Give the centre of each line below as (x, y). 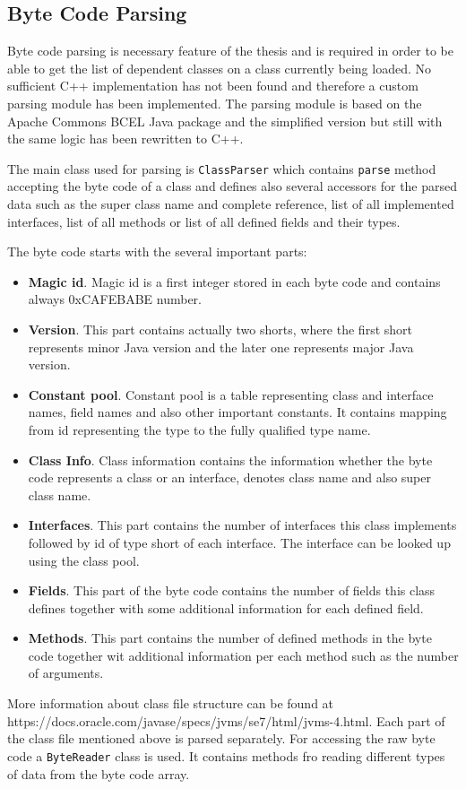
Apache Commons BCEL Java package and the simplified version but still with (225, 121)
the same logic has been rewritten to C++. (125, 139)
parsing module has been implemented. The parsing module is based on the (215, 103)
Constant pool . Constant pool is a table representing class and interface (231, 394)
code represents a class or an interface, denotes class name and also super (229, 477)
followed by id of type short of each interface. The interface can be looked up (239, 542)
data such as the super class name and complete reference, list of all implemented (231, 204)
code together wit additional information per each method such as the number (243, 655)
